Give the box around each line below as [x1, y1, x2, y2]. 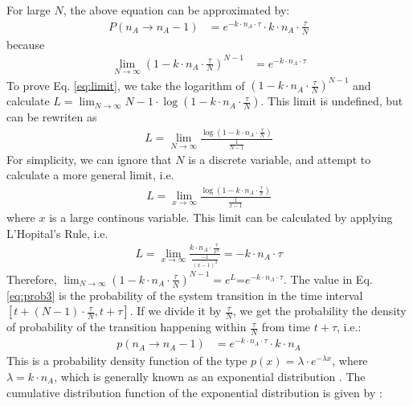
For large [6, 2, 51, 18]
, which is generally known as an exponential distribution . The [54, 367, 366, 384]
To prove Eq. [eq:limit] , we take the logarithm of [6, 76, 245, 93]
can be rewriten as [6, 109, 97, 125]
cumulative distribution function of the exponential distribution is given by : [6, 383, 382, 400]
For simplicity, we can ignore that [6, 150, 172, 167]
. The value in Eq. [284, 270, 373, 287]
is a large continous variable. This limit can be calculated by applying [49, 208, 393, 225]
